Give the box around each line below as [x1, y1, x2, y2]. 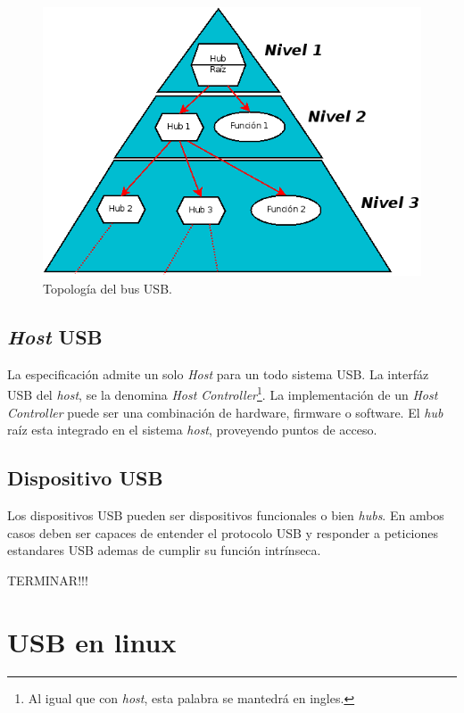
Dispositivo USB [7, 464, 163, 492]
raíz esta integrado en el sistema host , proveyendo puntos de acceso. [7, 420, 377, 439]
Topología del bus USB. [43, 279, 172, 298]
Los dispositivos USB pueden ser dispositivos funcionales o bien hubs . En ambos [7, 506, 444, 525]
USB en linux [7, 623, 177, 659]
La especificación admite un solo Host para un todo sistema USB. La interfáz [7, 364, 429, 383]
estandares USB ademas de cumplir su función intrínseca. [7, 541, 321, 560]
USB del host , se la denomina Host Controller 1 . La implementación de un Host [7, 383, 438, 404]
